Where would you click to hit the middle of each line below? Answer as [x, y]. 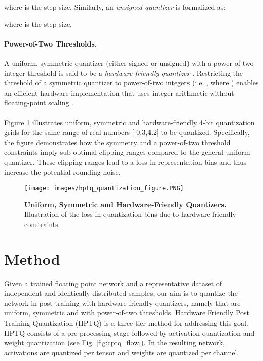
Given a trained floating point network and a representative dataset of [113, 283]
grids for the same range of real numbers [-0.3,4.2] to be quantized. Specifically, [127, 132]
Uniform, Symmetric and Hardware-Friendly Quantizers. [126, 204]
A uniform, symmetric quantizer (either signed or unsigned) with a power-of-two [129, 62]
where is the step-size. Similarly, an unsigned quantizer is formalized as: [115, 7]
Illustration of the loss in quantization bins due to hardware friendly [130, 214]
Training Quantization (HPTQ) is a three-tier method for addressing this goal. [126, 323]
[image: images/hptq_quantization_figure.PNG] [104, 188]
